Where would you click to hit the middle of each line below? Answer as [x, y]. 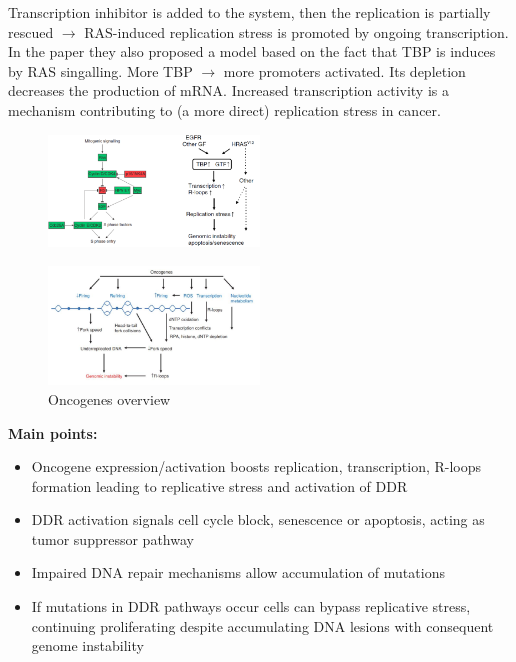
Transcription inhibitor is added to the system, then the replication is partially [249, 12]
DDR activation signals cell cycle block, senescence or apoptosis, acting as [258, 519]
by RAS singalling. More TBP [100, 70]
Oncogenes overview [109, 398]
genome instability [87, 645]
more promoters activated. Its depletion [344, 70]
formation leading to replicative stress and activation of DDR [219, 485]
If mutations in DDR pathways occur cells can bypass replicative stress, [251, 606]
